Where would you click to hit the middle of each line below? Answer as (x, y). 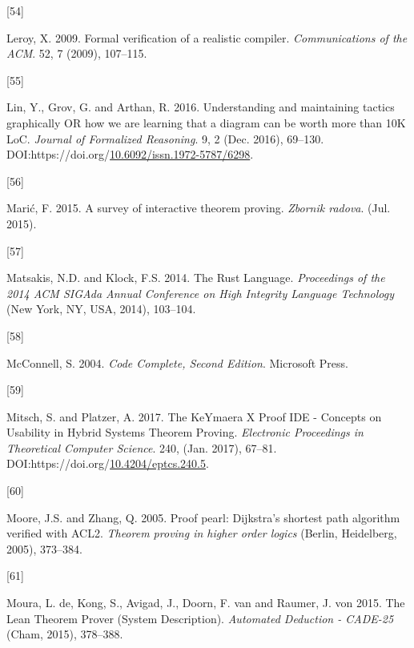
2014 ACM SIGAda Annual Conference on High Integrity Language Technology (200, 293)
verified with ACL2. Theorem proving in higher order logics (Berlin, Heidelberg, (202, 533)
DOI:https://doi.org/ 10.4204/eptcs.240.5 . (108, 463)
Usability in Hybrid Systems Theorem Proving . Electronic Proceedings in (185, 432)
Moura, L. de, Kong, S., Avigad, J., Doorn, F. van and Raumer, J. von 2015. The (206, 603)
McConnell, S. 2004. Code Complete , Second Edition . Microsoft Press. (177, 362)
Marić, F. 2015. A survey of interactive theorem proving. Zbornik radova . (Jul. (199, 208)
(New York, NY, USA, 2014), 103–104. (101, 309)
